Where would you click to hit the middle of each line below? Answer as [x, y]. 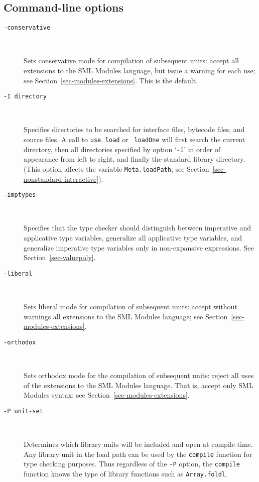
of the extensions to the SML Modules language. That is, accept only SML [139, 385]
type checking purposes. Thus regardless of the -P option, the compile [132, 464]
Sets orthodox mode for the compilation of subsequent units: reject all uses [139, 375]
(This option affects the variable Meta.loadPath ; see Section [116, 168]
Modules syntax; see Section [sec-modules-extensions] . [107, 395]
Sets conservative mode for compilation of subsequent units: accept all [132, 61]
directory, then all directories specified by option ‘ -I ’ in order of [122, 149]
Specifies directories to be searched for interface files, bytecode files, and [134, 129]
